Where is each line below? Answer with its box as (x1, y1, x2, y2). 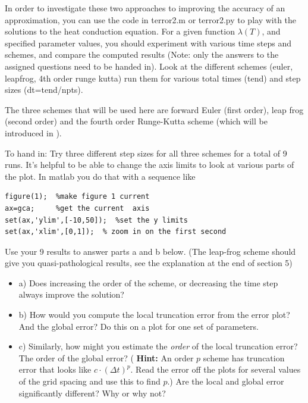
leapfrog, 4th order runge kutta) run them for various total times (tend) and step (5, 71, 301, 84)
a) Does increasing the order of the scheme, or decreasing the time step (18, 276, 278, 289)
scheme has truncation (203, 351, 285, 364)
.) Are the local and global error (167, 375, 284, 388)
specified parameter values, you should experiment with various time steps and (5, 36, 292, 49)
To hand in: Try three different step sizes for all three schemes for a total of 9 (5, 146, 287, 159)
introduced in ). (5, 126, 62, 139)
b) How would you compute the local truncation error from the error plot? (18, 308, 290, 321)
